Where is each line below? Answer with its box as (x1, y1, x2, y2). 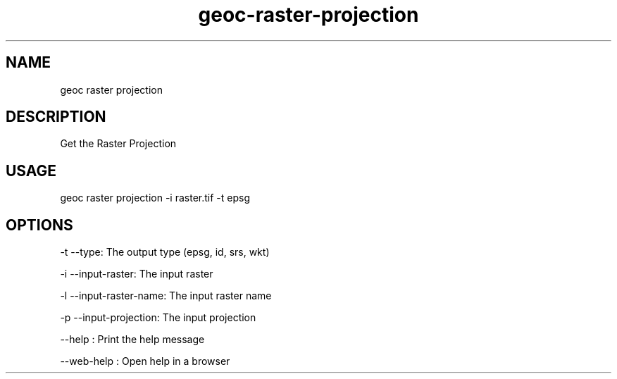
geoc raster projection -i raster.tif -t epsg (60, 192, 251, 204)
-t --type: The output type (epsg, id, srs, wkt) (60, 246, 270, 259)
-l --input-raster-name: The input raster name (60, 290, 272, 302)
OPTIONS (6, 216, 73, 234)
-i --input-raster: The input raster (60, 268, 213, 280)
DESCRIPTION (6, 108, 106, 126)
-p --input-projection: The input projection (60, 311, 256, 324)
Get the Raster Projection (60, 137, 177, 150)
